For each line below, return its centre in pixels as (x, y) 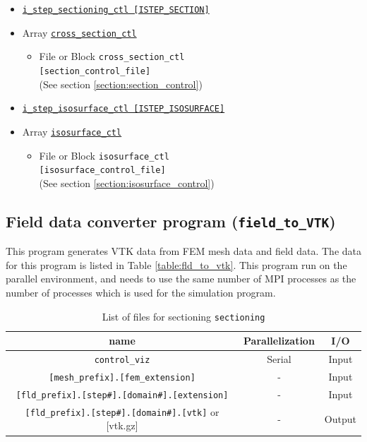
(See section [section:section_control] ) (121, 84)
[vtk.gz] (122, 425)
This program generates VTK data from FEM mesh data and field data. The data (183, 251)
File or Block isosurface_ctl (104, 155)
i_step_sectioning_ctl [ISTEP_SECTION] (116, 10)
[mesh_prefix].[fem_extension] (122, 378)
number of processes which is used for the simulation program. (141, 292)
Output (340, 418)
